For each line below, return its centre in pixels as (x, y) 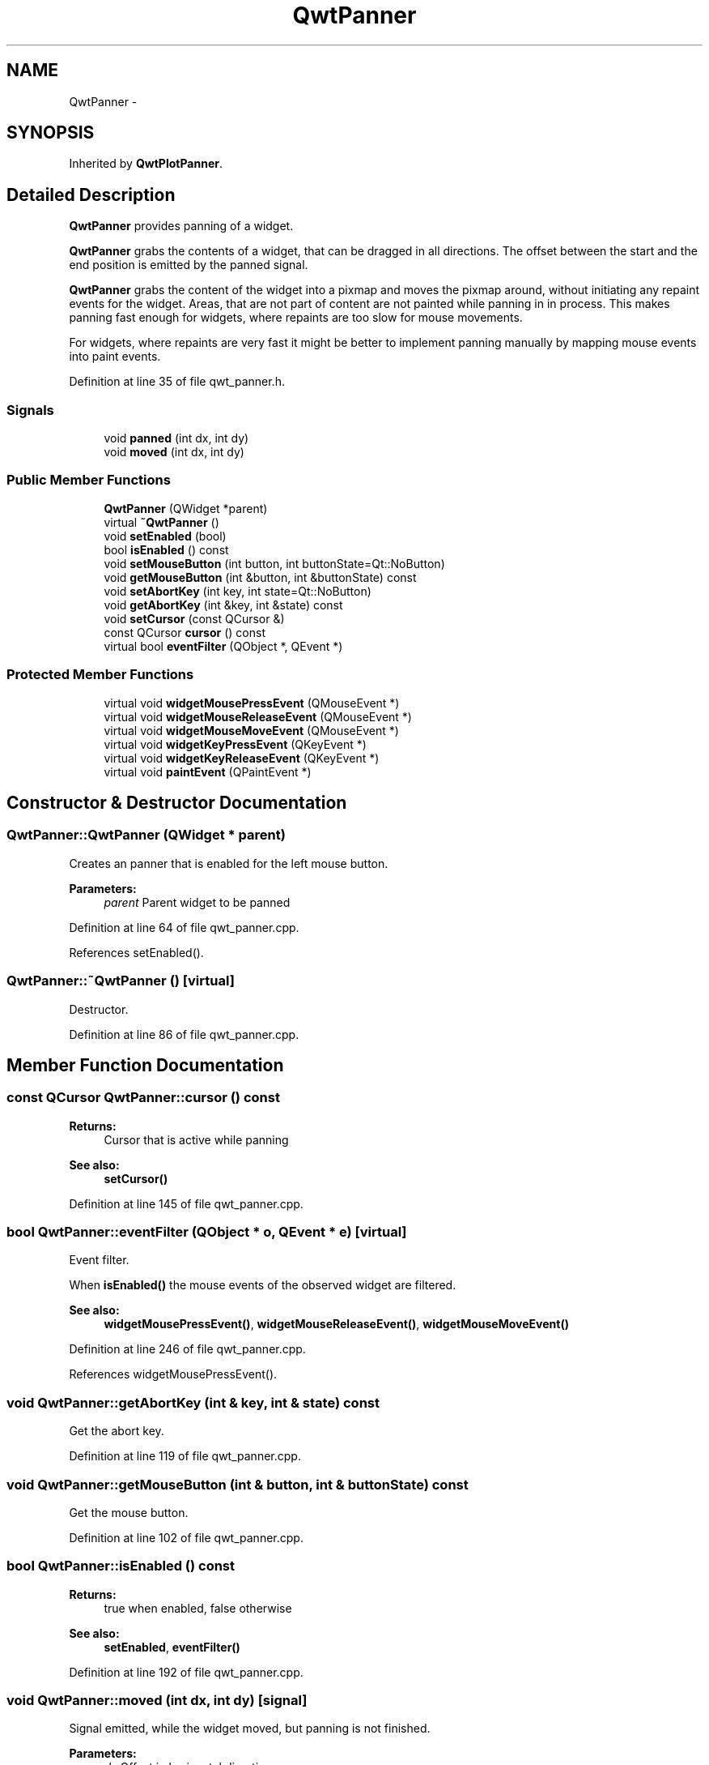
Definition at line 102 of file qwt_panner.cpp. (186, 1537)
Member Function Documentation (145, 1065)
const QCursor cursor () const (185, 632)
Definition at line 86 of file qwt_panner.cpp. (184, 1034)
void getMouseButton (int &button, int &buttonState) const (260, 577)
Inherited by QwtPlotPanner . (146, 164)
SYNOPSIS (51, 133)
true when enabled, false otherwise (198, 1608)
